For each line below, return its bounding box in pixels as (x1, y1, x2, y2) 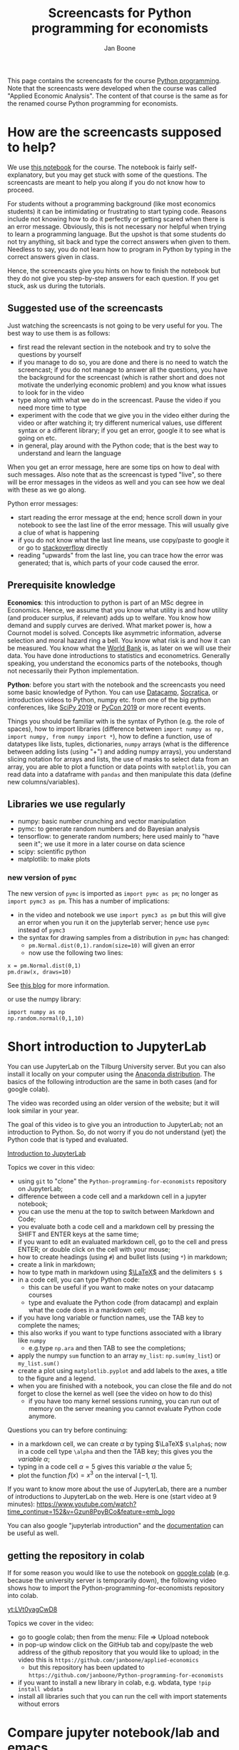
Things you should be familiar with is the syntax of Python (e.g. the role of (7, 717, 225, 725)
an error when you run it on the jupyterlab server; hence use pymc (17, 918, 210, 926)
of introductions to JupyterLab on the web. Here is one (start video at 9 (7, 1492, 217, 1501)
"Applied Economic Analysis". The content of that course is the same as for (7, 91, 228, 100)
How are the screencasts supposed (7, 124, 222, 141)
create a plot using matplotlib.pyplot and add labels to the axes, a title (17, 1366, 228, 1375)
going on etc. (17, 433, 57, 442)
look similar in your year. (7, 1106, 79, 1115)
